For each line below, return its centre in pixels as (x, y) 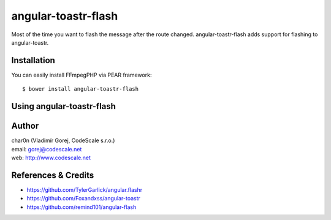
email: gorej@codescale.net (47, 149)
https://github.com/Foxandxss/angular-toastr (84, 199)
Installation (33, 60)
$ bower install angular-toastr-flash (81, 89)
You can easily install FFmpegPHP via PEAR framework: (82, 75)
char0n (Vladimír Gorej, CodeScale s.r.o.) (63, 140)
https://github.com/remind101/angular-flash (82, 207)
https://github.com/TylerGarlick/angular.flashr (85, 189)
